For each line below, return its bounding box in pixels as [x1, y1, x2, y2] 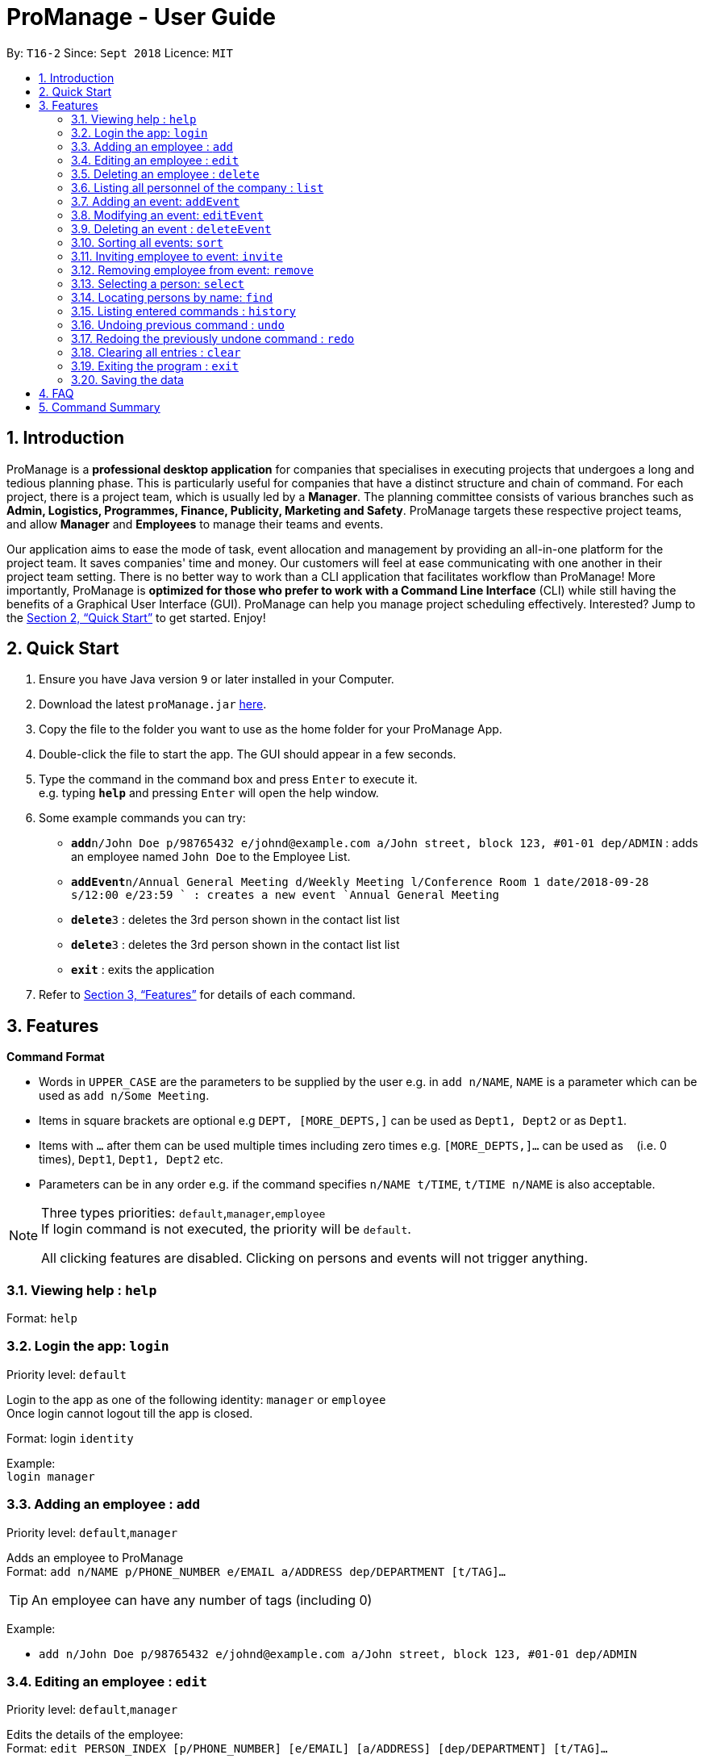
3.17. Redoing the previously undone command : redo [71, 331, 355, 345]
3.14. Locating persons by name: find [71, 290, 273, 304]
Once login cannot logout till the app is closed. [6, 1406, 253, 1420]
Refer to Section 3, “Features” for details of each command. [39, 988, 356, 1002]
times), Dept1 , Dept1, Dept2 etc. [39, 1152, 223, 1167]
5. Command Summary [39, 399, 160, 414]
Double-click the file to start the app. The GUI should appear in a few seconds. [39, 747, 456, 762]
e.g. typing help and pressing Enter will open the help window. [39, 786, 379, 800]
